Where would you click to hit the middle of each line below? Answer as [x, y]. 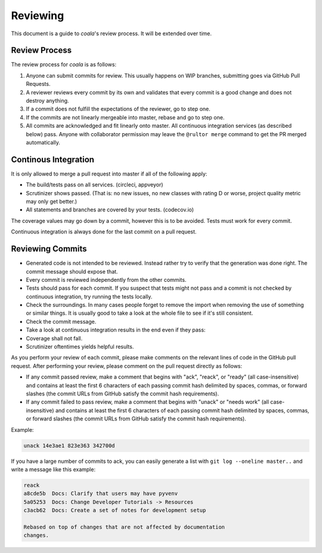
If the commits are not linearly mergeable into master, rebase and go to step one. [125, 117]
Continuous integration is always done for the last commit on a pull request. [104, 232]
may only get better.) [52, 202]
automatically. [43, 142]
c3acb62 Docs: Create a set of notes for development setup [115, 510]
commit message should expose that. [72, 271]
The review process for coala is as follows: [64, 64]
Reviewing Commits [49, 249]
